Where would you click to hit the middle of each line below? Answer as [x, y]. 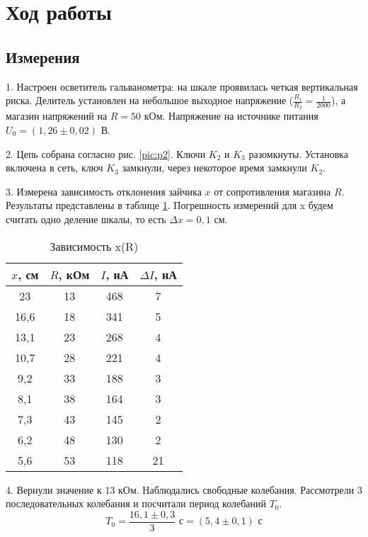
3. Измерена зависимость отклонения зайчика [104, 191]
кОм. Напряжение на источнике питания [231, 116]
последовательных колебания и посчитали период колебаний [136, 503]
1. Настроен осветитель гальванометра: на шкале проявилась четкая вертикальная [182, 86]
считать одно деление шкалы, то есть [86, 219]
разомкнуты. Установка [298, 153]
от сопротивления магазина [272, 191]
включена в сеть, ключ [54, 168]
